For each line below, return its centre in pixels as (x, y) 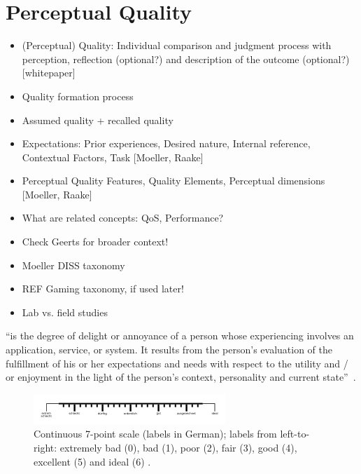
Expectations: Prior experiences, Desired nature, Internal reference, (166, 143)
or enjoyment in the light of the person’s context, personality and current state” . (181, 377)
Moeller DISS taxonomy (73, 265)
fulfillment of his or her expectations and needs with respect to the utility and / (177, 363)
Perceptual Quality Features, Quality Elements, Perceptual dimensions (174, 181)
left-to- (295, 434)
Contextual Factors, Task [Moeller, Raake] (113, 157)
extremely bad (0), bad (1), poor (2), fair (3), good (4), (178, 447)
